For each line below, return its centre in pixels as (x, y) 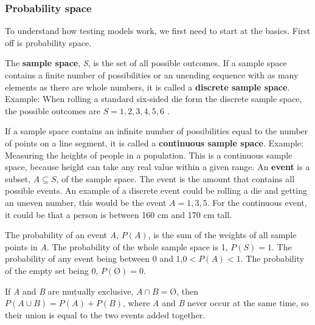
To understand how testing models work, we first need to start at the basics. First (158, 31)
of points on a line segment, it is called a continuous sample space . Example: (154, 142)
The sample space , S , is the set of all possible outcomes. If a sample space (146, 63)
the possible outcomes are (53, 110)
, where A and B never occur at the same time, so (216, 303)
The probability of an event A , (62, 235)
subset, (18, 178)
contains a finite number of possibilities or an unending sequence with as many (152, 75)
